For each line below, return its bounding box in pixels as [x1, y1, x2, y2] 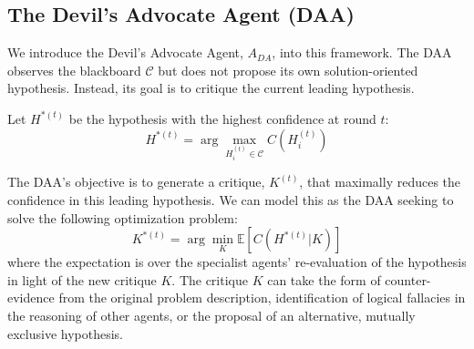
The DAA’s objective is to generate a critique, [7, 172, 265, 191]
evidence [7, 288, 55, 307]
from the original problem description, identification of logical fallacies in [58, 288, 466, 307]
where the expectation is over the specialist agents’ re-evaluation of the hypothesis [7, 252, 467, 272]
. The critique [171, 270, 248, 289]
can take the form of [267, 270, 381, 289]
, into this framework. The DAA [272, 43, 452, 62]
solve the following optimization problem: [7, 208, 238, 227]
